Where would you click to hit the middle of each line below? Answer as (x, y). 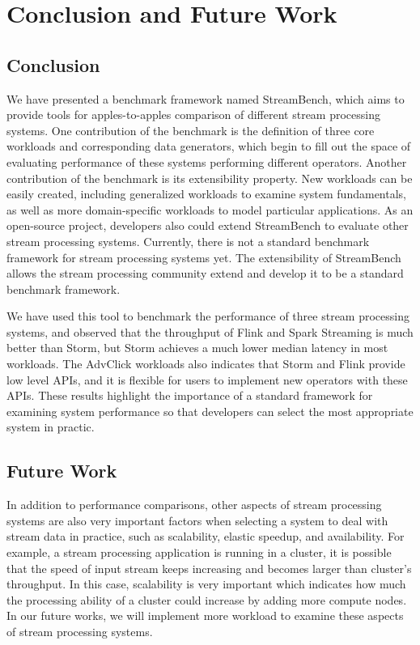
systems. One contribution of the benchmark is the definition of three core (191, 130)
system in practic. (51, 427)
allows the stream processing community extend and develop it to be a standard (205, 273)
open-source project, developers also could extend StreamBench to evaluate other (208, 225)
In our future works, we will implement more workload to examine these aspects (205, 615)
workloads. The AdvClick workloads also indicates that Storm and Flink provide (206, 364)
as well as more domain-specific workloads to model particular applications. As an (210, 209)
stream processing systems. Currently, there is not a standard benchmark (188, 241)
